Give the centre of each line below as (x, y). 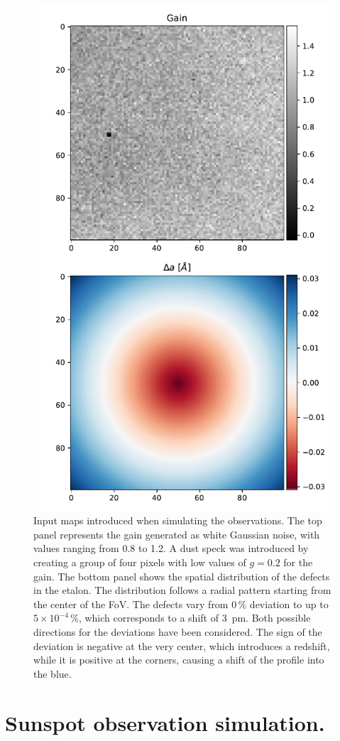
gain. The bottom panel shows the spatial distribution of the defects (182, 576)
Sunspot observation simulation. (165, 722)
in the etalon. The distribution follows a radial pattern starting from (182, 590)
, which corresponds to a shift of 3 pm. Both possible (194, 618)
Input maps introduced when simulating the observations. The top (178, 520)
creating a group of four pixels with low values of (140, 562)
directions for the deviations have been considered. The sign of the (178, 631)
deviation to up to (289, 604)
